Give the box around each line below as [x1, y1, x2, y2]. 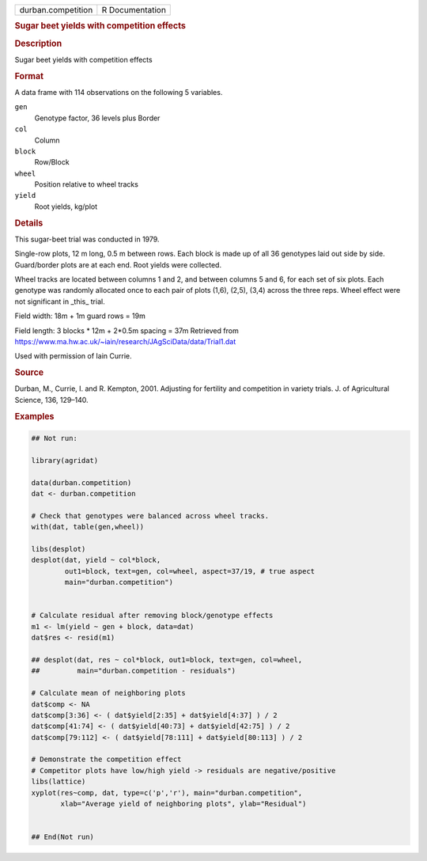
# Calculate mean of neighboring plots [31, 688, 186, 698]
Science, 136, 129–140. [14, 395, 89, 404]
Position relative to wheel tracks [34, 180, 138, 189]
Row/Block [34, 157, 70, 167]
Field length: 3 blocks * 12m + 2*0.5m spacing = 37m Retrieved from [14, 325, 239, 336]
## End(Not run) [31, 833, 95, 842]
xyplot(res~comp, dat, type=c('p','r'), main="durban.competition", [31, 788, 303, 797]
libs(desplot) [31, 544, 86, 554]
